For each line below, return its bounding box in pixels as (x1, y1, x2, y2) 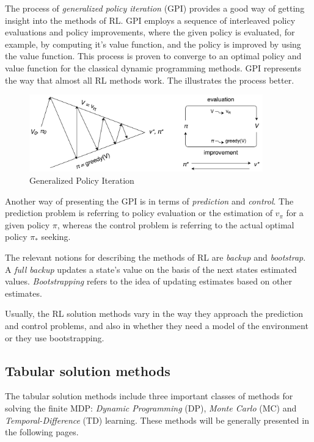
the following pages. (5, 426, 79, 438)
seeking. (41, 230, 71, 243)
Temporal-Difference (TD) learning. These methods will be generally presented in (5, 413, 309, 426)
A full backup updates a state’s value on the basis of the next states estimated (5, 263, 297, 275)
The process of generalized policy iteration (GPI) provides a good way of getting (5, 2, 305, 14)
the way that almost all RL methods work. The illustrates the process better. (5, 73, 294, 86)
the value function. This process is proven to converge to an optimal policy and (5, 49, 302, 62)
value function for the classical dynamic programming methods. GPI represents (5, 61, 302, 74)
